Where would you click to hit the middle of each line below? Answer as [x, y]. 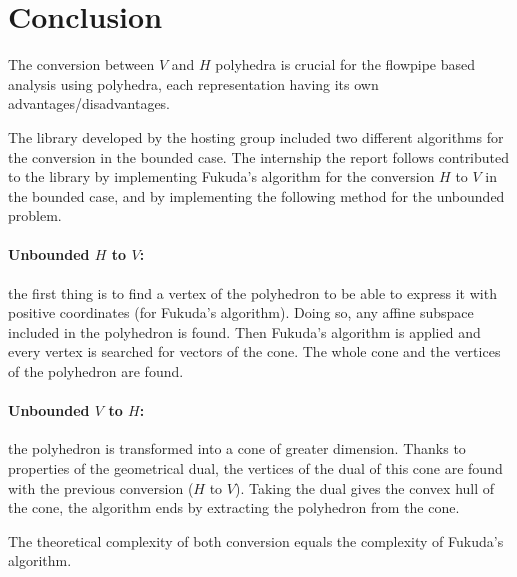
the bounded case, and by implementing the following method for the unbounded [256, 195]
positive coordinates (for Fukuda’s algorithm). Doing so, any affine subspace [241, 312]
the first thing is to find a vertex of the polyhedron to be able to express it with [252, 292]
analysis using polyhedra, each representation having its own [193, 83]
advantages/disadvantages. [89, 103]
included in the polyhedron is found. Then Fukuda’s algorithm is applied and [244, 331]
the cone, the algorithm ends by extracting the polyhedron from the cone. [234, 507]
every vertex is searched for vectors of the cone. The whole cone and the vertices [254, 351]
